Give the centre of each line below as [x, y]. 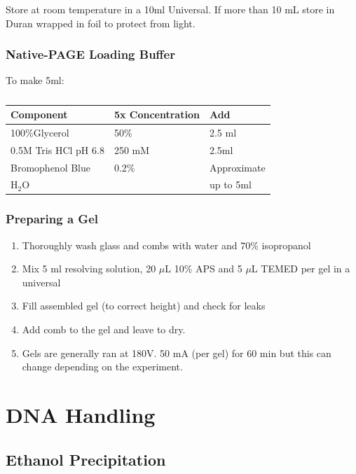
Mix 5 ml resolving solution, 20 [89, 269]
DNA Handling [81, 415]
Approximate [237, 167]
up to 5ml [230, 184]
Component [39, 114]
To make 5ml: [35, 80]
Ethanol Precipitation [86, 459]
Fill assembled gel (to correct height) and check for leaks [144, 306]
